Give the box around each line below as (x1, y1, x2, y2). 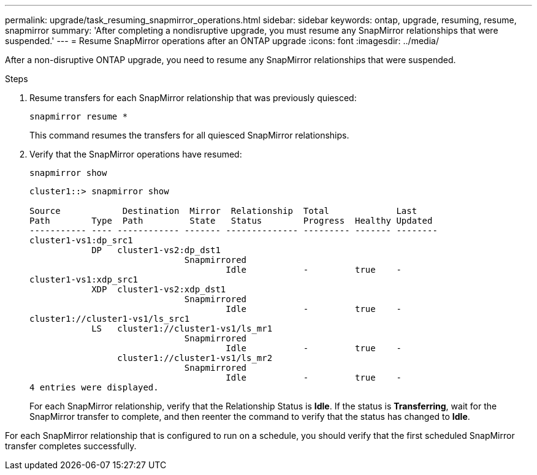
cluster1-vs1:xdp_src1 (29, 275, 139, 284)
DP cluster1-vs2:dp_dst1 (91, 245, 221, 255)
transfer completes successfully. (5, 441, 137, 451)
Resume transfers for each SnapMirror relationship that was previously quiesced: (29, 93, 357, 103)
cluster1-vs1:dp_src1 (29, 235, 133, 245)
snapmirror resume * (29, 112, 128, 121)
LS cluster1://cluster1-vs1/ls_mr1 (91, 324, 273, 333)
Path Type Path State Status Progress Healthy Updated (29, 216, 433, 226)
